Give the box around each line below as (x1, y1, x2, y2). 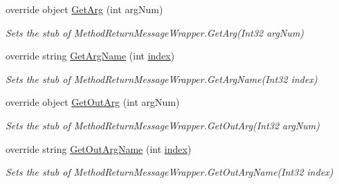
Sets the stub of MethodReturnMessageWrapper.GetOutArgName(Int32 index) (6, 165, 333, 179)
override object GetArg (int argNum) (6, 2, 163, 16)
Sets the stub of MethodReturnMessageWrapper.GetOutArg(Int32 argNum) (6, 118, 320, 132)
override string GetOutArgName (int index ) (6, 141, 192, 156)
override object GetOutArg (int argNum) (6, 95, 180, 109)
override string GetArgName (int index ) (6, 48, 175, 63)
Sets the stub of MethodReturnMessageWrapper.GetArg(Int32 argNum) (6, 25, 304, 39)
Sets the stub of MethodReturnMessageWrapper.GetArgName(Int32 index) (6, 71, 318, 86)
